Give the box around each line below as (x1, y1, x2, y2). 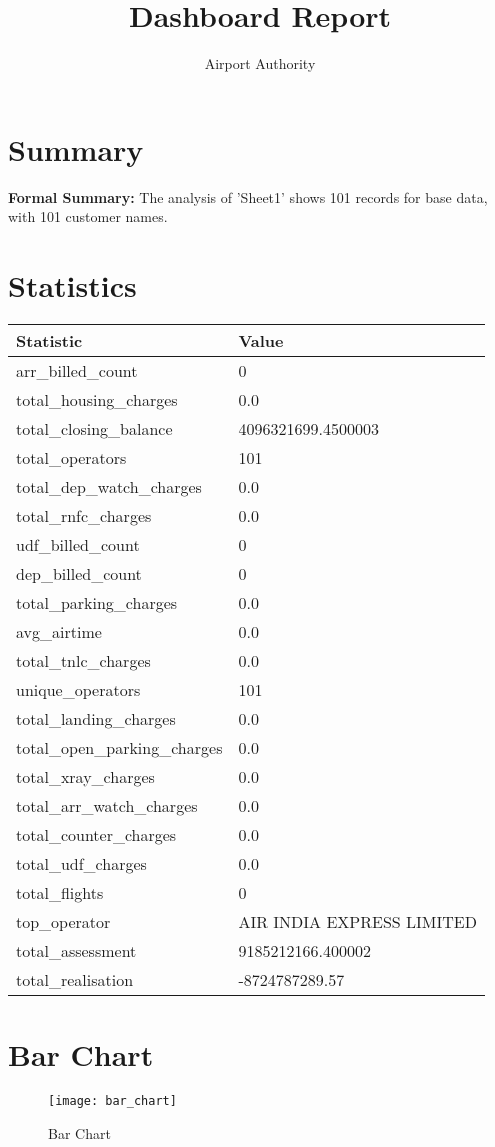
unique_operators (16, 677, 141, 701)
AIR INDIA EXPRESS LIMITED (238, 909, 477, 933)
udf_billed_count (16, 532, 140, 556)
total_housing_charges (16, 387, 178, 411)
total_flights (16, 880, 104, 904)
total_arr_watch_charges (16, 793, 198, 817)
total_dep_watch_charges (16, 474, 202, 498)
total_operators (16, 445, 127, 469)
